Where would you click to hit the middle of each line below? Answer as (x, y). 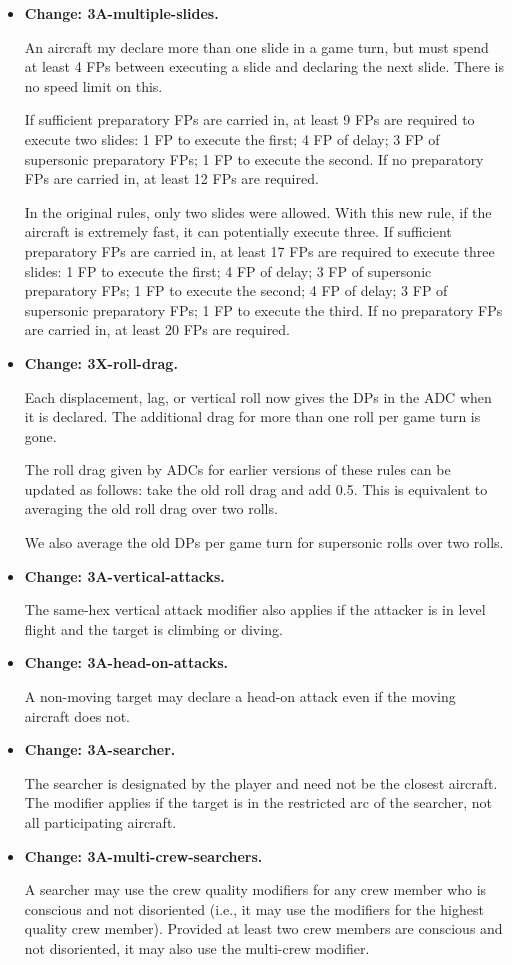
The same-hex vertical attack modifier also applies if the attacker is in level (255, 609)
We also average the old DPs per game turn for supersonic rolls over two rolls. (264, 542)
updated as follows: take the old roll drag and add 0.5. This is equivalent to (256, 488)
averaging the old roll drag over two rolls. (151, 508)
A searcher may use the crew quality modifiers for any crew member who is (255, 889)
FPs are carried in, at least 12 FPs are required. (171, 178)
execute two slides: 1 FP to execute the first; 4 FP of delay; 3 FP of (232, 138)
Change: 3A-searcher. (100, 749)
